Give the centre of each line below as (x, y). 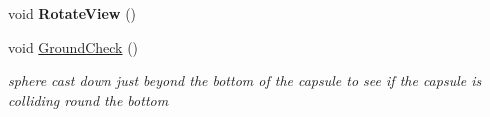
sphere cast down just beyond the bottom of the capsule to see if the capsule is (245, 80)
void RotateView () (72, 13)
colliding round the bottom (88, 99)
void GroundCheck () (73, 46)
